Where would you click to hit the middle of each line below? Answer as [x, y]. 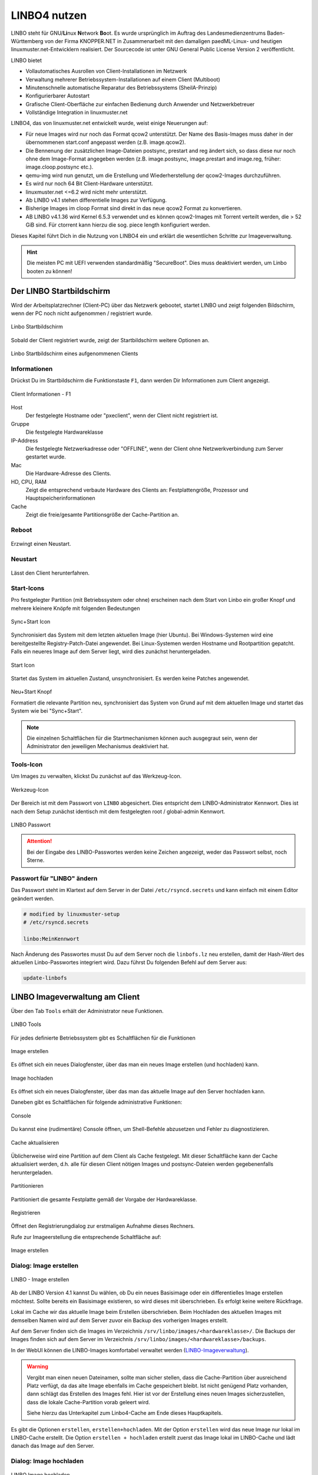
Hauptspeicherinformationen [60, 498]
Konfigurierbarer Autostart [58, 96]
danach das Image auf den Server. [53, 1446]
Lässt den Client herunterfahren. [50, 573]
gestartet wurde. [46, 457]
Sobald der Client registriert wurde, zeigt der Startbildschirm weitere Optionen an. [110, 340]
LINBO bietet [26, 60]
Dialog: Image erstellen [45, 1266]
